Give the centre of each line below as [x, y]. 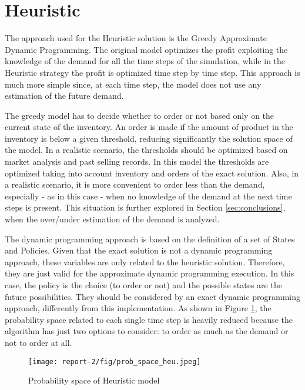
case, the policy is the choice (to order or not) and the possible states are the [143, 285]
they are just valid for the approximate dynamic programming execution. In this [150, 273]
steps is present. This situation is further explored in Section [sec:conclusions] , [145, 207]
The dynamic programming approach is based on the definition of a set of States [150, 239]
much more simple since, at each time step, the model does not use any [133, 84]
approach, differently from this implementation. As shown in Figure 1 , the [138, 308]
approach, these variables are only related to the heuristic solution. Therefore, [145, 261]
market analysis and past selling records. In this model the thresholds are [137, 161]
